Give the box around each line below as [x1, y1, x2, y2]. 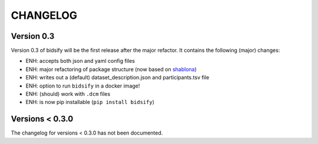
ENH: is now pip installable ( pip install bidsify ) [25, 99, 154, 106]
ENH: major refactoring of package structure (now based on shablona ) [25, 65, 197, 73]
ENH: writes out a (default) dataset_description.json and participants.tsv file [25, 74, 210, 81]
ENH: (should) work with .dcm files [25, 91, 111, 98]
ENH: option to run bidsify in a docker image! [25, 82, 140, 89]
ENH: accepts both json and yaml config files [25, 58, 135, 65]
